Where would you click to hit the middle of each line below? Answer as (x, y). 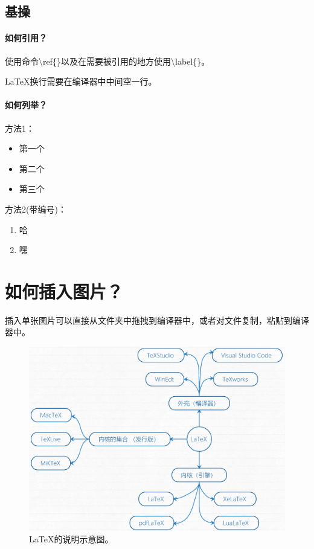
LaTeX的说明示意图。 (71, 539)
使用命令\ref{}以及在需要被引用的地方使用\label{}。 (107, 61)
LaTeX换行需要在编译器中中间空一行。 (81, 81)
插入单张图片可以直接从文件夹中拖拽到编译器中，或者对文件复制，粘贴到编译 (157, 320)
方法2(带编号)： (36, 209)
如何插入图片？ (64, 291)
